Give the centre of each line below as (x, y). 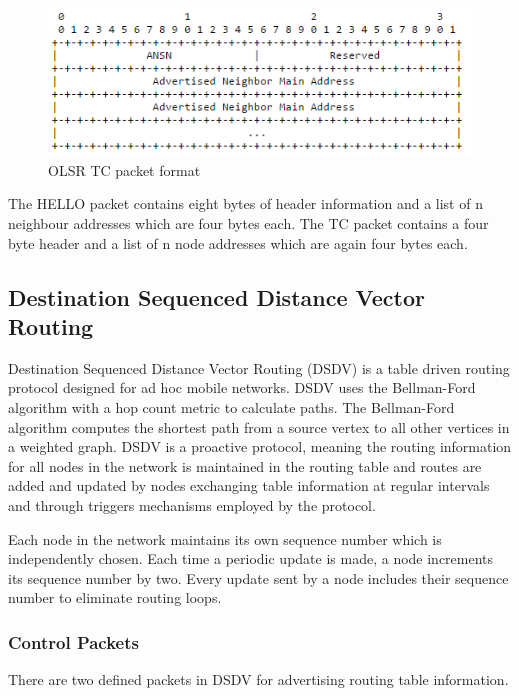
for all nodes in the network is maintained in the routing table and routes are (245, 465)
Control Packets (73, 641)
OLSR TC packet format (124, 169)
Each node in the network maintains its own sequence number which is (225, 538)
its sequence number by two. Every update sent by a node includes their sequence (258, 577)
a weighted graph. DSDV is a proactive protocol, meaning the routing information (260, 446)
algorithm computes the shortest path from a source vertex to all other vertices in (259, 426)
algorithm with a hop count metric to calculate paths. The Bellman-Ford (231, 406)
